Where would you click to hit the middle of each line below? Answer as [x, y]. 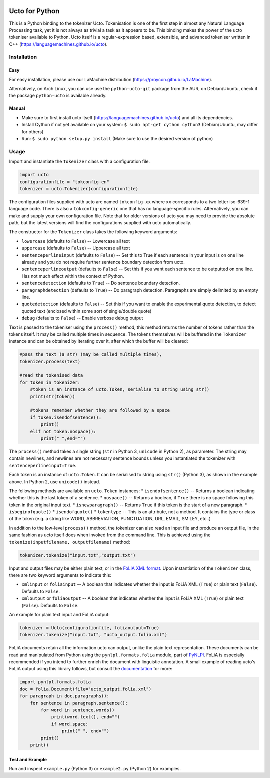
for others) [33, 131]
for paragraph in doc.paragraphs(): [65, 696]
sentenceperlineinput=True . [43, 465]
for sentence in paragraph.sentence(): [79, 703]
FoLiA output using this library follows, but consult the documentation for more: [91, 669]
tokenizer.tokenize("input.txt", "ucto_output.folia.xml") [93, 635]
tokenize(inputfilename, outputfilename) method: [70, 542]
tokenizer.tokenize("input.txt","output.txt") [78, 555]
